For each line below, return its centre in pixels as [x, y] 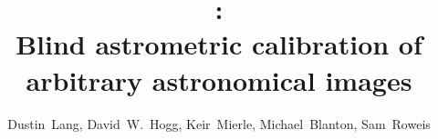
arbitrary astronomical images [219, 79]
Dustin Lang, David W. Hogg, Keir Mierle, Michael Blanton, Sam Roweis [219, 123]
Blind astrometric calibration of [219, 44]
